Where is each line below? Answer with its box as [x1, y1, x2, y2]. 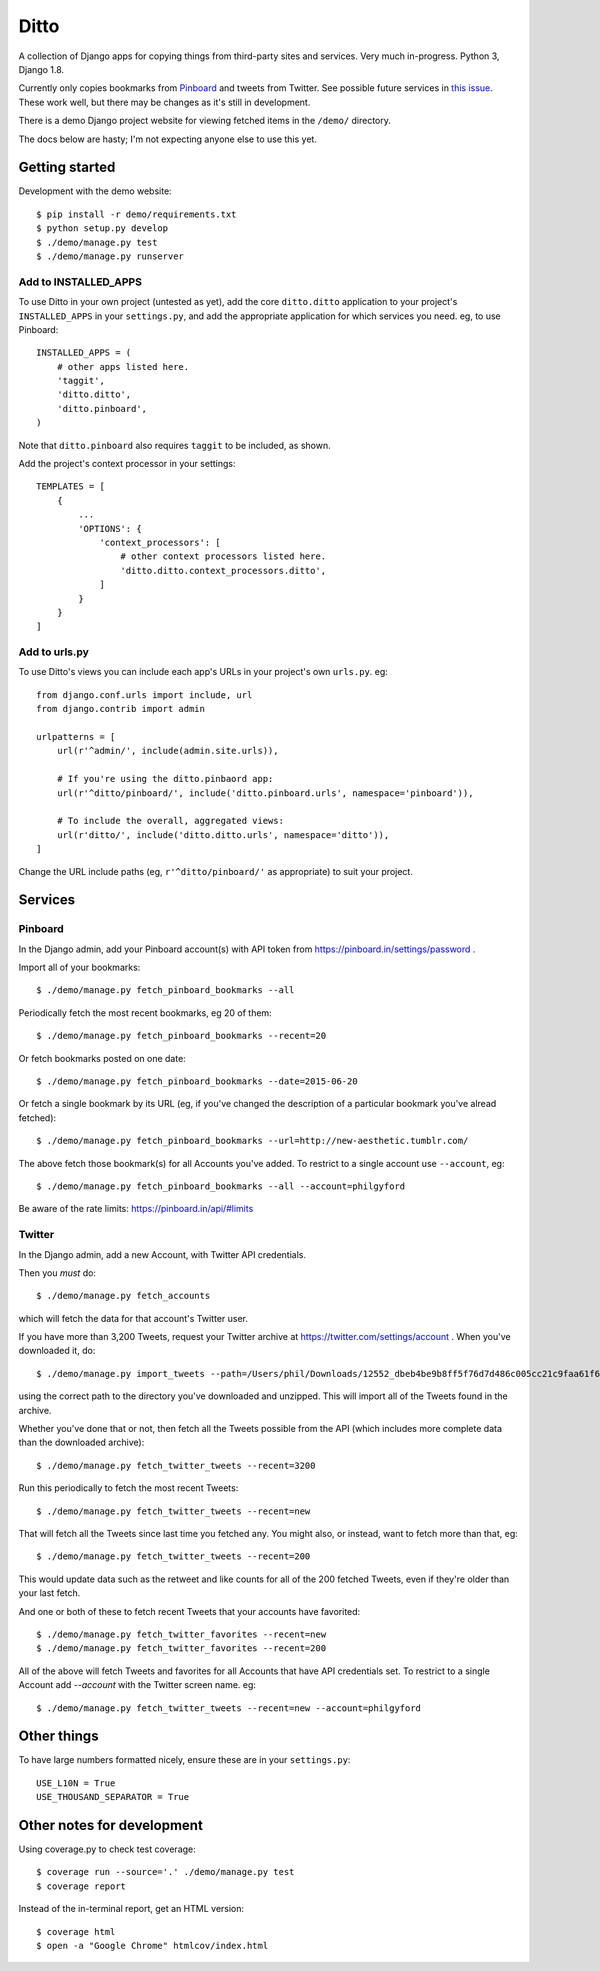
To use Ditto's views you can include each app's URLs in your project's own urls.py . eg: [18, 666, 389, 678]
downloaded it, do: [18, 1345, 96, 1357]
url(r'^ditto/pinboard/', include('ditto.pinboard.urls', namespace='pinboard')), [56, 787, 474, 799]
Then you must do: [18, 1266, 97, 1279]
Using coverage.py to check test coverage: [18, 1843, 197, 1855]
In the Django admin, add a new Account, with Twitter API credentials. [18, 1248, 307, 1260]
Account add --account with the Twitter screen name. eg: [18, 1679, 257, 1691]
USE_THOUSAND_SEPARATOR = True [36, 1791, 190, 1803]
